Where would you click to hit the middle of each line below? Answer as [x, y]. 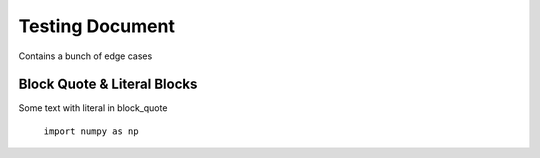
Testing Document [96, 26]
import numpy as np [91, 131]
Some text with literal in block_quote [93, 108]
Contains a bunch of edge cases [85, 56]
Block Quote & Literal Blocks [108, 84]
